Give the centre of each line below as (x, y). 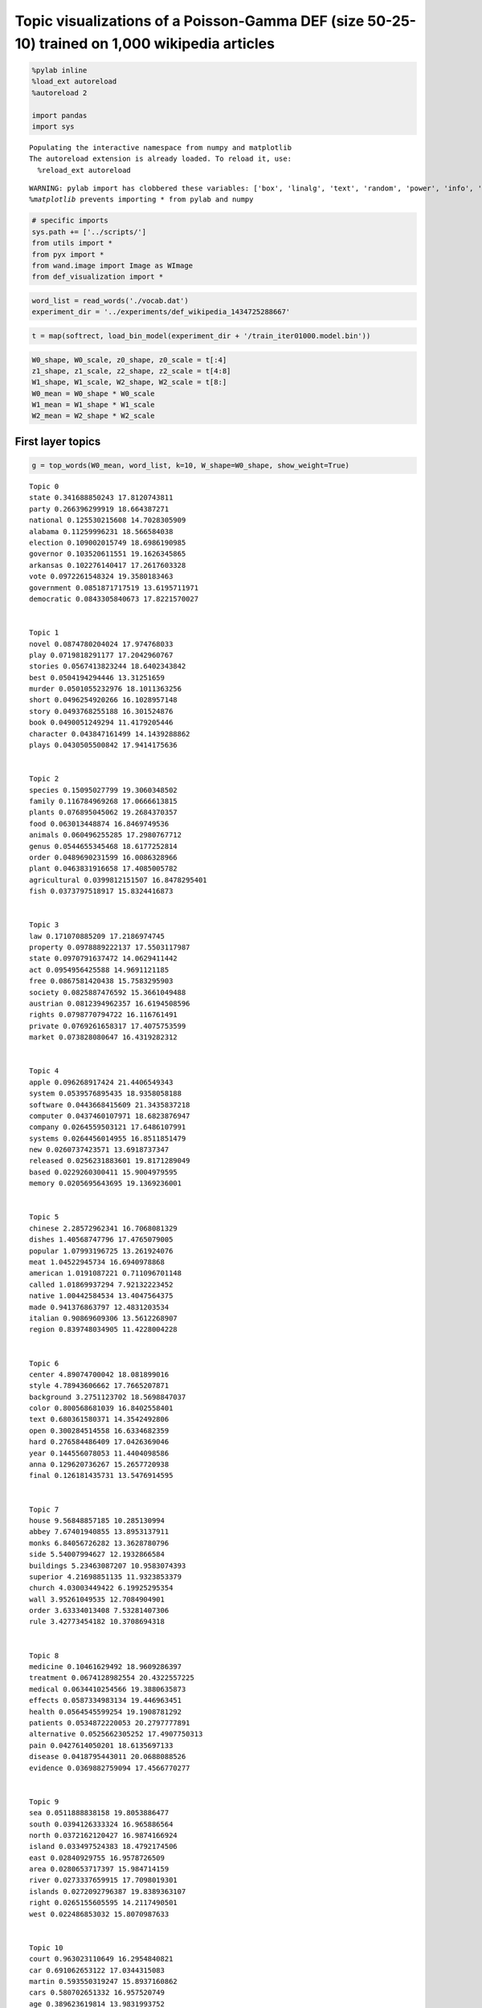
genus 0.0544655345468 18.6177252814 (104, 846)
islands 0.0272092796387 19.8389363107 (108, 1891)
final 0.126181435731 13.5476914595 (101, 1475)
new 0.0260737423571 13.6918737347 (99, 1150)
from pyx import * (68, 254)
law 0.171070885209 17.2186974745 (97, 936)
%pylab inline (59, 70)
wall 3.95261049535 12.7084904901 (97, 1599)
